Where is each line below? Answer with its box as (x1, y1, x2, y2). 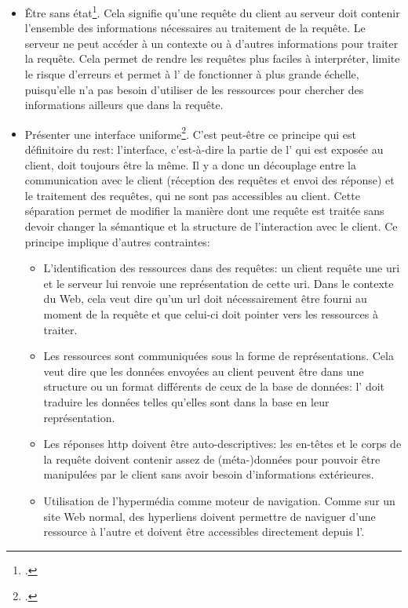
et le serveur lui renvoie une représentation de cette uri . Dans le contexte (43, 275, 394, 291)
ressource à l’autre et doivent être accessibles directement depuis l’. (43, 523, 365, 540)
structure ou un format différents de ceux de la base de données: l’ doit (43, 378, 385, 395)
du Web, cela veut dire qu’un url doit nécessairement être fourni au (43, 290, 367, 307)
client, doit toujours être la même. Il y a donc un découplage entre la (24, 156, 356, 173)
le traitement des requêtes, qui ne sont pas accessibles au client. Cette (24, 187, 360, 203)
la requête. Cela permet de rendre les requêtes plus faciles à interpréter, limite (24, 50, 400, 67)
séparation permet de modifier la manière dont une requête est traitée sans (24, 202, 384, 219)
